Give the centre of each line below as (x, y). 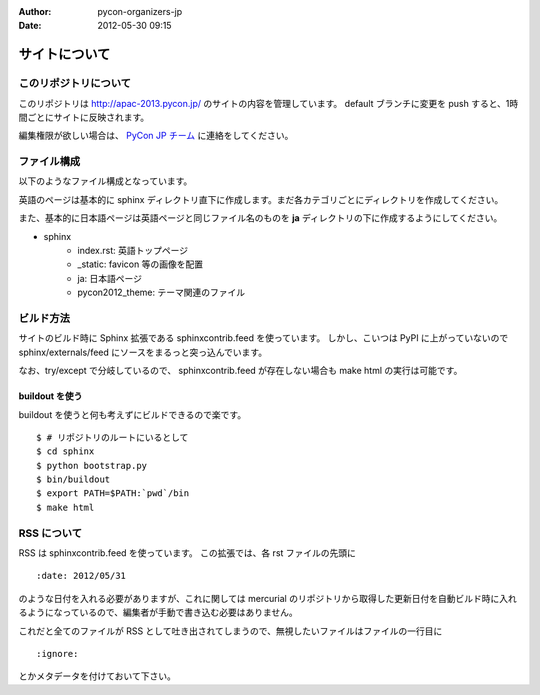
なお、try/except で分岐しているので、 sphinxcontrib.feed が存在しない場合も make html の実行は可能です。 (240, 371)
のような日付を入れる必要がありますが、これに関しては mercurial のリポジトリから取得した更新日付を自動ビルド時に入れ (267, 598)
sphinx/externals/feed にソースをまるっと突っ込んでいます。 (143, 352)
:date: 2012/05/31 (81, 576)
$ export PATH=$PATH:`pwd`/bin (113, 493)
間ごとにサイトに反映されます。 (84, 117)
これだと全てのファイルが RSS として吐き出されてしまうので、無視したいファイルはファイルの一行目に (230, 631)
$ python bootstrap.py (92, 465)
